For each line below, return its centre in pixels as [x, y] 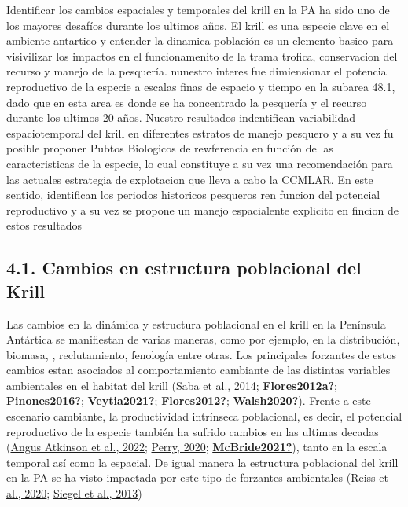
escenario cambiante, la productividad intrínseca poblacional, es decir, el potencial [204, 416]
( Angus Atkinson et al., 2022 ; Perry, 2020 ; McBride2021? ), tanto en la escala [197, 447]
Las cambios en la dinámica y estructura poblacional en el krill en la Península [196, 323]
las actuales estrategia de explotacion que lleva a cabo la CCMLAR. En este [190, 179]
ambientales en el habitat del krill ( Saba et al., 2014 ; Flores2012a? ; [172, 385]
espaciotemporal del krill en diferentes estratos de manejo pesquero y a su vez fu [200, 132]
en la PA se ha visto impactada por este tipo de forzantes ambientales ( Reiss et [197, 478]
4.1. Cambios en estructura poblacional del [184, 268]
